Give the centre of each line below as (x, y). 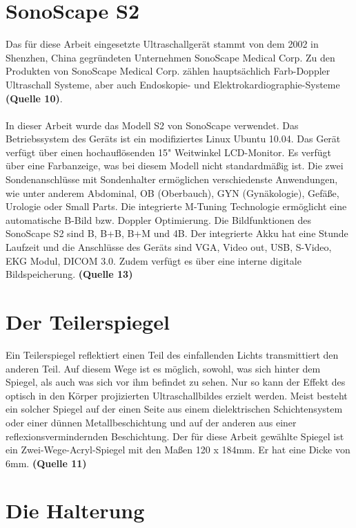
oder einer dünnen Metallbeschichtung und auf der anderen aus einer (151, 422)
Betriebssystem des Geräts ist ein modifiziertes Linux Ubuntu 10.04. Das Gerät (173, 139)
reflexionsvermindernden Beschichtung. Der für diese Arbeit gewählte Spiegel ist (175, 436)
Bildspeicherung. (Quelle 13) (69, 274)
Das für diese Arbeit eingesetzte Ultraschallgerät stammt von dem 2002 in (162, 44)
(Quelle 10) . (34, 98)
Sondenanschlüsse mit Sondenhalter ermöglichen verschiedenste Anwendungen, (172, 179)
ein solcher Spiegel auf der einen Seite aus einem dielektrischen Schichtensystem (174, 409)
